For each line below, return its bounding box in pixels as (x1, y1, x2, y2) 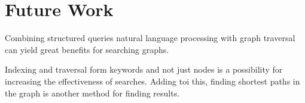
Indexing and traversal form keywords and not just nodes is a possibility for (5, 63, 283, 76)
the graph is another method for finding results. (5, 86, 180, 99)
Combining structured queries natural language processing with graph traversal (5, 32, 295, 44)
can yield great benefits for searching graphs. (5, 43, 169, 55)
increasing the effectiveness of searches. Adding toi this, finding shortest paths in (5, 74, 300, 87)
